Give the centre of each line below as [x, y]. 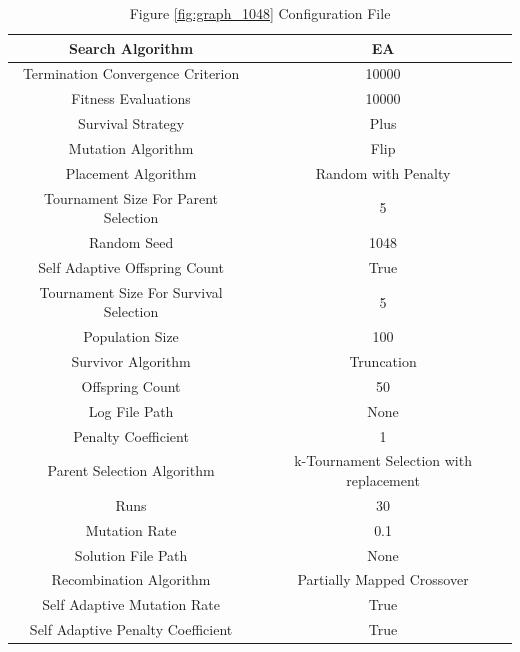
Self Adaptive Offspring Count [131, 266]
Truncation [383, 361]
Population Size [131, 336]
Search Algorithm [131, 47]
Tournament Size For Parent [131, 197]
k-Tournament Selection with [383, 460]
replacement [383, 480]
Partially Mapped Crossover [383, 579]
